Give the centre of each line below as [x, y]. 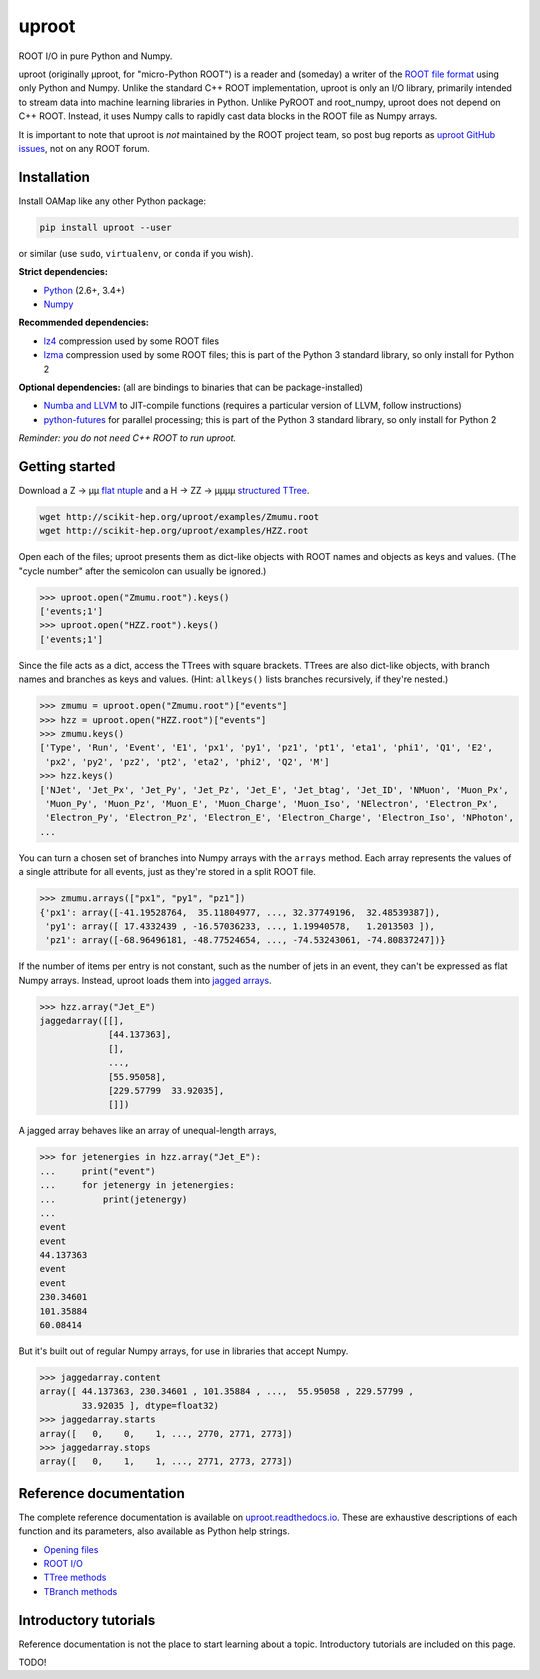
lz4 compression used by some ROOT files [131, 341]
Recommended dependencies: [83, 322]
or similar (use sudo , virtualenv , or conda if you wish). [136, 253]
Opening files [71, 1549]
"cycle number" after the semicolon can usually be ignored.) [142, 571]
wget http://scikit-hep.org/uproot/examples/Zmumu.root [179, 516]
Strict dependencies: [63, 272]
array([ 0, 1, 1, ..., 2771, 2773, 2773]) [166, 1461]
